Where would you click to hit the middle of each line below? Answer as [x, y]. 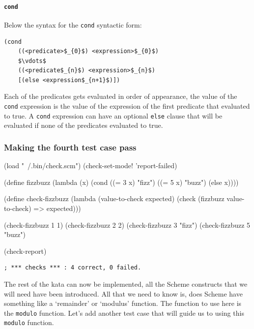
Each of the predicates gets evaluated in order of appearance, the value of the [121, 96]
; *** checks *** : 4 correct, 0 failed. [73, 268]
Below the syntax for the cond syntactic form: [73, 24]
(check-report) [25, 251]
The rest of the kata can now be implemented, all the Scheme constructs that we [126, 284]
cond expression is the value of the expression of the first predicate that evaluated [127, 106]
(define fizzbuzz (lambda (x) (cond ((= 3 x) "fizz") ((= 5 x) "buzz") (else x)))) [121, 182]
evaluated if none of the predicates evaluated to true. [84, 125]
